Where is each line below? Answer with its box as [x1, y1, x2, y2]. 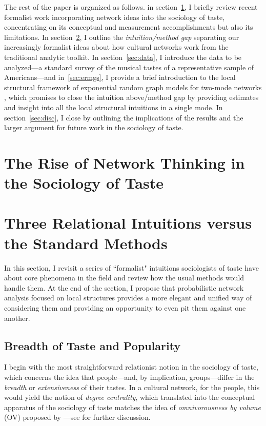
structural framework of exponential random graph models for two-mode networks [4, 82, 262, 92]
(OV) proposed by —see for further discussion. [4, 412, 151, 422]
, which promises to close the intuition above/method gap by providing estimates [4, 92, 259, 103]
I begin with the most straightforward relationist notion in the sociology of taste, [4, 361, 259, 372]
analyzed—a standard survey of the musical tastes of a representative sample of [4, 62, 254, 72]
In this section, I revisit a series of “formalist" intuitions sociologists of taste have [4, 262, 259, 273]
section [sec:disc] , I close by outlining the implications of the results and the [4, 112, 243, 123]
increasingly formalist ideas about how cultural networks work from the [4, 42, 229, 52]
